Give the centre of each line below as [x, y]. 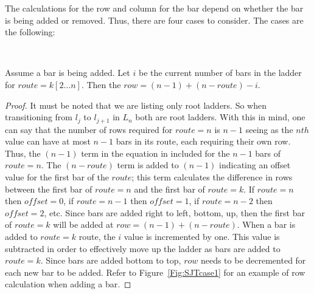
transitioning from [39, 117]
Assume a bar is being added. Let [68, 73]
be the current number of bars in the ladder [220, 73]
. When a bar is [266, 224]
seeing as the [269, 129]
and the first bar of [169, 189]
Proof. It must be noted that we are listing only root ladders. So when [136, 105]
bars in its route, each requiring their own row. [203, 141]
